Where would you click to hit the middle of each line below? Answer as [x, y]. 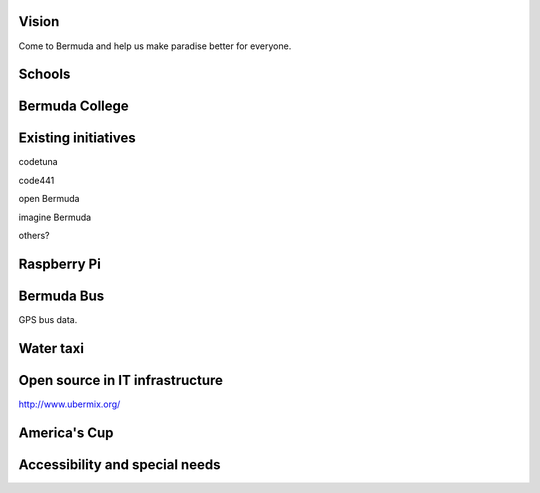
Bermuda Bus [61, 295]
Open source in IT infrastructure [121, 380]
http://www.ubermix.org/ [69, 404]
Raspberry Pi [60, 263]
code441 [36, 180]
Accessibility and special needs [119, 464]
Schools [44, 74]
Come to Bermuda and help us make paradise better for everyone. [155, 46]
